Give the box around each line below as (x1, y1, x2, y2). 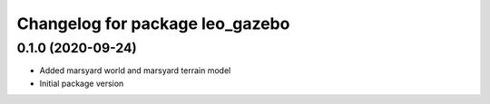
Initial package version (39, 78, 124, 89)
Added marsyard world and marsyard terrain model (39, 65, 231, 76)
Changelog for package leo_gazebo (16, 14, 290, 33)
